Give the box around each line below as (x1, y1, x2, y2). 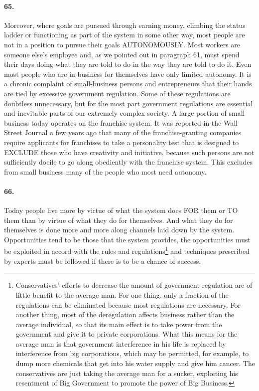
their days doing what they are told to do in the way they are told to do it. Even (4, 59, 252, 69)
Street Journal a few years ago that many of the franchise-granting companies (4, 127, 242, 138)
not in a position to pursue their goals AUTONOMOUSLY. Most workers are (4, 39, 241, 49)
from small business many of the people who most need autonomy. (4, 166, 207, 177)
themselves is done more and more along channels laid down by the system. (4, 224, 235, 235)
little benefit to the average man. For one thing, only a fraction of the (15, 289, 229, 300)
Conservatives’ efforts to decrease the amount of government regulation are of (15, 280, 253, 290)
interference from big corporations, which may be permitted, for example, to (15, 348, 249, 359)
